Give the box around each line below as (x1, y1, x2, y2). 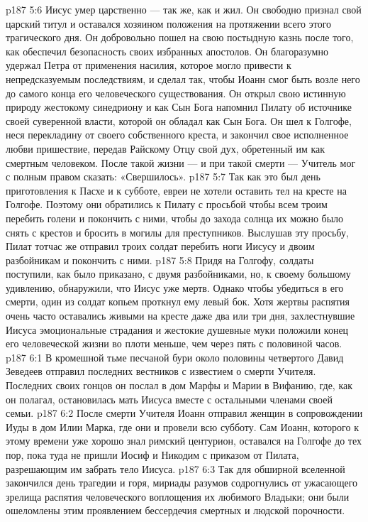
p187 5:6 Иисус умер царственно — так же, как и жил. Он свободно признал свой (6, 2, 362, 16)
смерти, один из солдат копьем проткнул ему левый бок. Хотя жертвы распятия (6, 294, 350, 309)
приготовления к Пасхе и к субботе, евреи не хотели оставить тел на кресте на (6, 183, 347, 197)
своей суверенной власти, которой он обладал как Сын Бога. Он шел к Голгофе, (6, 113, 352, 128)
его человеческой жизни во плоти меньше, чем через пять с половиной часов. (6, 336, 342, 351)
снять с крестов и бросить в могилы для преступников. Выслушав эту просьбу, (6, 224, 349, 239)
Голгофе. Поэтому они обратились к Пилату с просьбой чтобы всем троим (6, 197, 328, 212)
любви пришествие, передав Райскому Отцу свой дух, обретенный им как (6, 141, 325, 156)
